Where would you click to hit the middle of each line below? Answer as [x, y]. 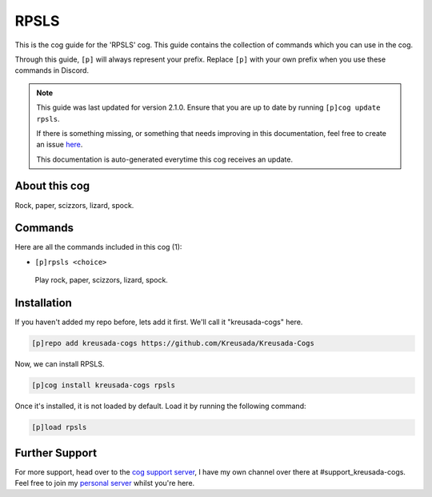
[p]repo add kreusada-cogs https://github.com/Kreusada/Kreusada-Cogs [173, 343]
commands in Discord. [52, 70]
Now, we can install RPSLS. [60, 364]
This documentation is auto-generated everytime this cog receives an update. [165, 159]
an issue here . [60, 145]
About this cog [52, 186]
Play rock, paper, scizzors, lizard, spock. [101, 280]
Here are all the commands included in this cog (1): [98, 247]
